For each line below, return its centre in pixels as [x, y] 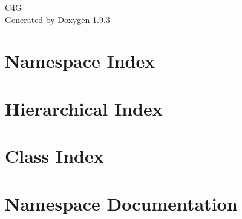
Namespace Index [80, 61]
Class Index [54, 156]
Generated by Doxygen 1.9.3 [57, 19]
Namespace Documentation [121, 203]
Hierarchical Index [84, 108]
